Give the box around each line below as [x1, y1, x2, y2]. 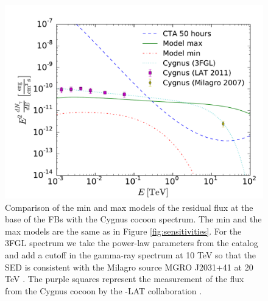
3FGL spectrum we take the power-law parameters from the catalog [5, 236, 258, 249]
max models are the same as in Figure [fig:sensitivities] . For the [5, 224, 242, 237]
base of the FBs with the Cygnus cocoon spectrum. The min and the [5, 213, 262, 225]
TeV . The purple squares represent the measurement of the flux [5, 272, 244, 285]
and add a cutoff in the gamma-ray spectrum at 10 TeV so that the [5, 248, 256, 261]
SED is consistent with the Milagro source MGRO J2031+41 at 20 [5, 260, 253, 273]
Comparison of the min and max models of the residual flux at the [5, 200, 253, 213]
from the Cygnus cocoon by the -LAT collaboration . [5, 284, 202, 297]
